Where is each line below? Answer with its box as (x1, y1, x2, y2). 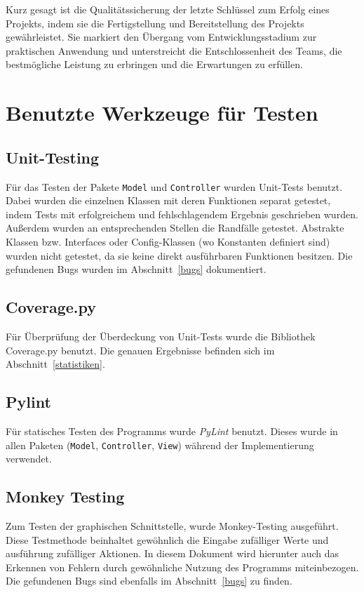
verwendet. (6, 451, 52, 466)
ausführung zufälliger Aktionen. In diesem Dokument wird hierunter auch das (6, 546, 339, 561)
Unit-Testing (6, 146, 100, 168)
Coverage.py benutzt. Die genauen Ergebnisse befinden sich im (6, 342, 275, 357)
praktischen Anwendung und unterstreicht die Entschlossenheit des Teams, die (6, 43, 342, 58)
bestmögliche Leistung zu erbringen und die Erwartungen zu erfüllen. (6, 57, 303, 72)
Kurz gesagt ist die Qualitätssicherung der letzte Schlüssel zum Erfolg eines (6, 2, 330, 16)
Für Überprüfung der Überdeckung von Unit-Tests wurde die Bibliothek (6, 328, 316, 343)
